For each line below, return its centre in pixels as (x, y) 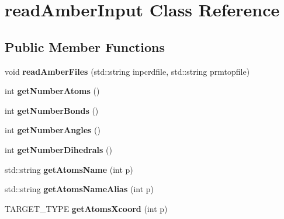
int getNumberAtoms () (52, 91)
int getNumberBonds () (52, 110)
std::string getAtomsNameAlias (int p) (79, 189)
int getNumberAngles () (53, 130)
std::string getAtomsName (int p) (69, 169)
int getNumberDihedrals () (58, 149)
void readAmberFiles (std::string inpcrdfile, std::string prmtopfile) (127, 71)
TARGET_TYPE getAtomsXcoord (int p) (86, 208)
